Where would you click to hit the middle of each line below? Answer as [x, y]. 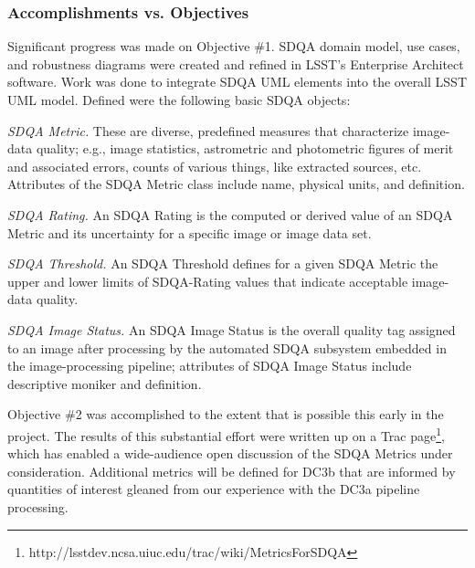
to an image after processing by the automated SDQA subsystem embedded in [227, 347]
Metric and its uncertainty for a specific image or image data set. [190, 232]
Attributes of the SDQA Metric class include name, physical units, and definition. [236, 184]
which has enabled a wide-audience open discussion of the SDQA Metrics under [230, 453]
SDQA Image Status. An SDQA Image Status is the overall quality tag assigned [232, 329]
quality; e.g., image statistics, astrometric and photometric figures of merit [245, 148]
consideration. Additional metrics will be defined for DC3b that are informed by [232, 471]
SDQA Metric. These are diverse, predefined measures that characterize [208, 130]
